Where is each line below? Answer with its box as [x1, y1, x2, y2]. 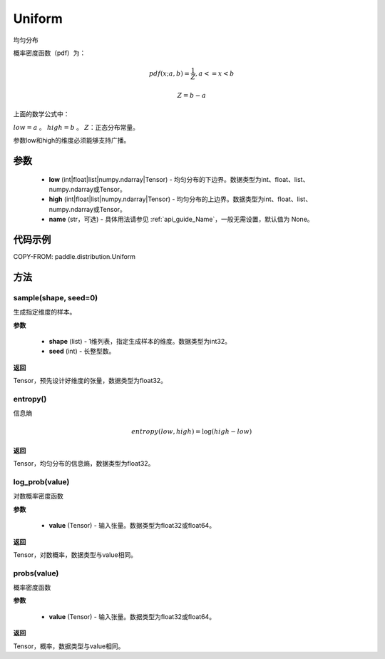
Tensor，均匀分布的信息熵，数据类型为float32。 [13, 459, 155, 468]
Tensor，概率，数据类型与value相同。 [13, 642, 125, 650]
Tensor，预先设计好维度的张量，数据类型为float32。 [13, 377, 168, 385]
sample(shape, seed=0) [13, 292, 98, 302]
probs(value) [13, 568, 59, 578]
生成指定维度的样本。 [13, 307, 76, 317]
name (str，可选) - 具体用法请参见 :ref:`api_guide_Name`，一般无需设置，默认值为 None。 [48, 215, 314, 224]
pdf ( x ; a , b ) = [148, 69, 190, 78]
